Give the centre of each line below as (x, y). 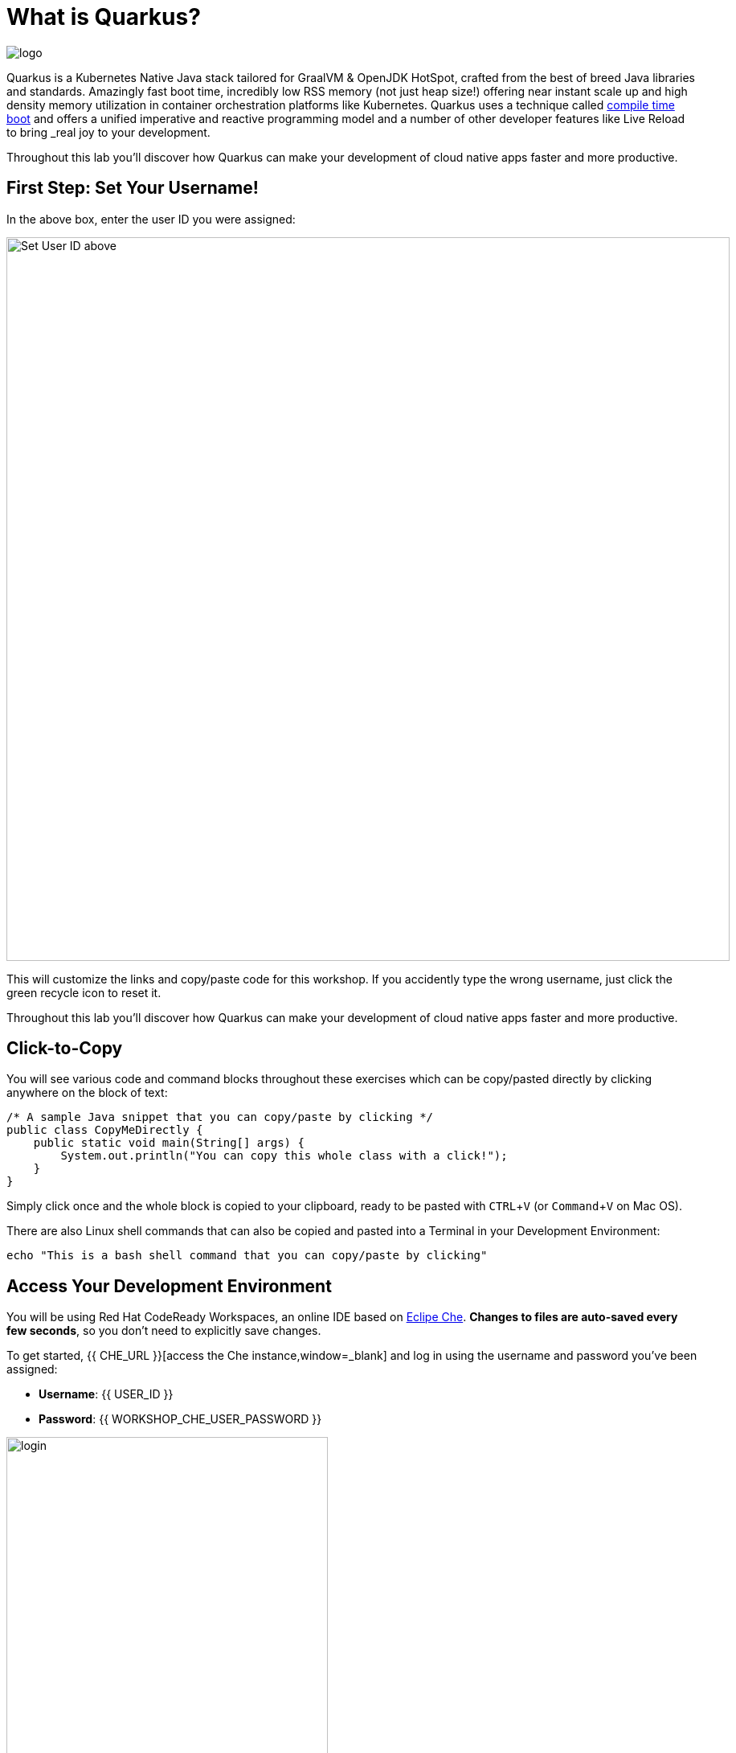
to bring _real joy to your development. (108, 132)
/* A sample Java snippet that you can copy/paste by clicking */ (220, 1117)
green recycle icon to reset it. (84, 992)
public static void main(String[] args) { (169, 1143)
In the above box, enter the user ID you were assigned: (151, 219)
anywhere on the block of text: (87, 1093)
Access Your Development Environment (169, 1286)
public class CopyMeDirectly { (105, 1130)
